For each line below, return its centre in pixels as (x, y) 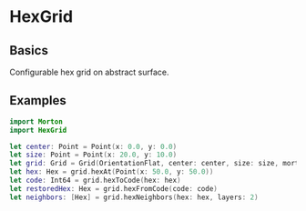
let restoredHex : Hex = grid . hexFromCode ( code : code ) (114, 188)
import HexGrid (38, 130)
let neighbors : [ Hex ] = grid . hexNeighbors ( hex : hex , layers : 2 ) (134, 197)
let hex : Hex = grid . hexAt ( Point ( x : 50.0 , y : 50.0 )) (112, 172)
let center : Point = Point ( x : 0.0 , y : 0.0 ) (93, 146)
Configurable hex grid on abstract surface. (89, 72)
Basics (29, 50)
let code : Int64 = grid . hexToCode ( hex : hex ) (95, 181)
